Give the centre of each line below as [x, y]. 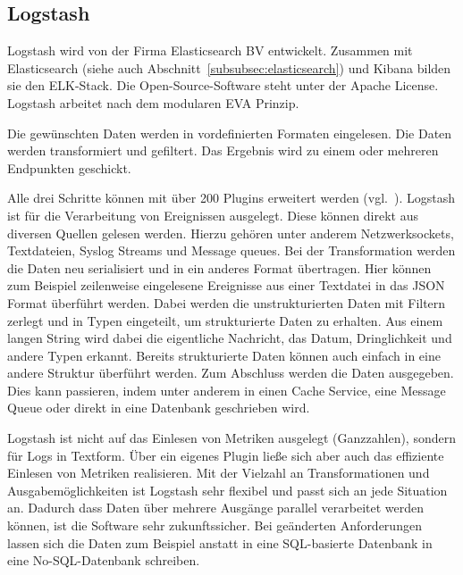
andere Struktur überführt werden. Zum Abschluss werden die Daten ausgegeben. [231, 373]
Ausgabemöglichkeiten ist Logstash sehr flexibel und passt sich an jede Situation [227, 490]
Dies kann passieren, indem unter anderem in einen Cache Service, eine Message [227, 390]
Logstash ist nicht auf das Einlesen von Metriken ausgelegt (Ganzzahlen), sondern [231, 438]
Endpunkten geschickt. [69, 167]
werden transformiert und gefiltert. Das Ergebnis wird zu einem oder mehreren [223, 150]
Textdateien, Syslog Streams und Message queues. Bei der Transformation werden [231, 250]
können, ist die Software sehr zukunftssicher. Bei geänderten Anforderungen [215, 525]
